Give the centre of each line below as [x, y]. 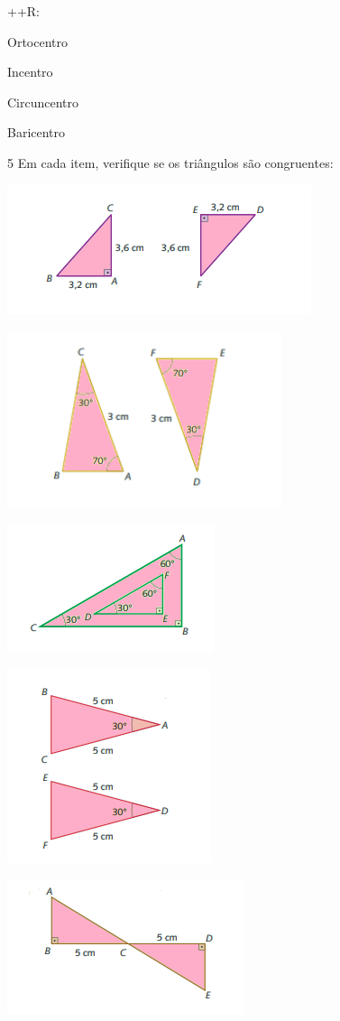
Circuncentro [43, 102]
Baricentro [37, 132]
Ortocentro [37, 41]
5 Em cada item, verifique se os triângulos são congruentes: [170, 162]
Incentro [30, 72]
